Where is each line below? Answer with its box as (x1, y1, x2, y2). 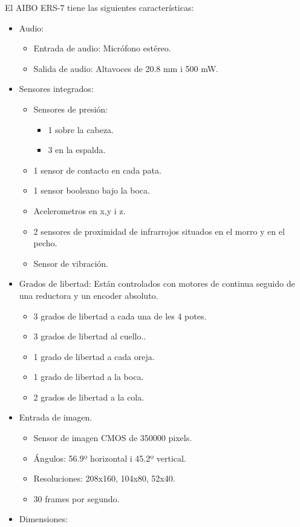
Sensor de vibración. (33, 257, 109, 269)
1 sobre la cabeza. (48, 123, 114, 136)
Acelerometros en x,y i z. (33, 204, 126, 217)
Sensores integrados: (19, 82, 94, 95)
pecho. (33, 237, 57, 249)
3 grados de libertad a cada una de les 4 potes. (33, 309, 207, 322)
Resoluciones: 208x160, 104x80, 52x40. (33, 472, 175, 485)
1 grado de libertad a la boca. (33, 370, 144, 383)
